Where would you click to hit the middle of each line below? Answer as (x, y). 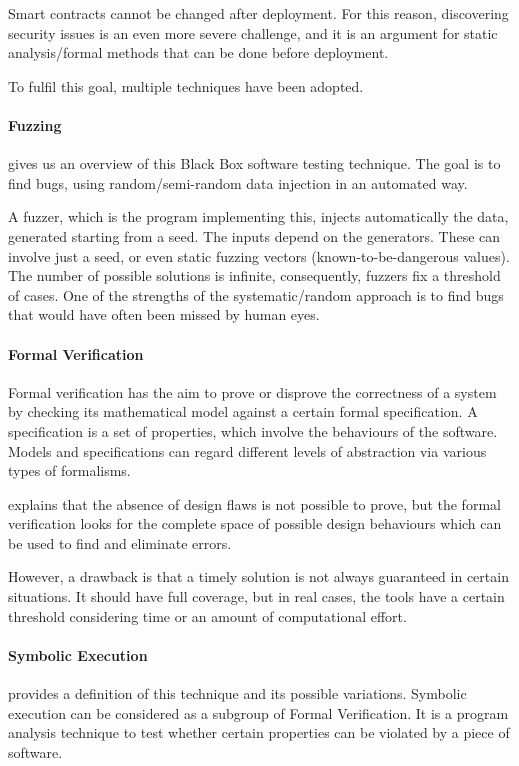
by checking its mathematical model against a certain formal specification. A (243, 411)
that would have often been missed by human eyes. (164, 314)
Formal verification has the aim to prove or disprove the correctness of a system (252, 391)
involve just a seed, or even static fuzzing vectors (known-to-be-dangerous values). (259, 255)
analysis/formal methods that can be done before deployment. (198, 52)
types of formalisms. (69, 470)
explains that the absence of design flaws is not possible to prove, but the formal (254, 503)
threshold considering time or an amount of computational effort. (207, 615)
